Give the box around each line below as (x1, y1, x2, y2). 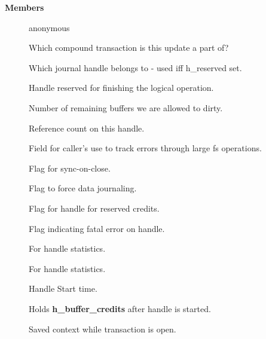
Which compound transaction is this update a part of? (29, 41, 229, 54)
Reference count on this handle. (29, 121, 145, 134)
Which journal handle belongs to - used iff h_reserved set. (29, 61, 242, 74)
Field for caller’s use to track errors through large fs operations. (29, 142, 262, 154)
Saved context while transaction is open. (29, 322, 176, 335)
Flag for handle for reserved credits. (29, 201, 160, 214)
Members (5, 1, 44, 13)
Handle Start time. (29, 282, 97, 295)
